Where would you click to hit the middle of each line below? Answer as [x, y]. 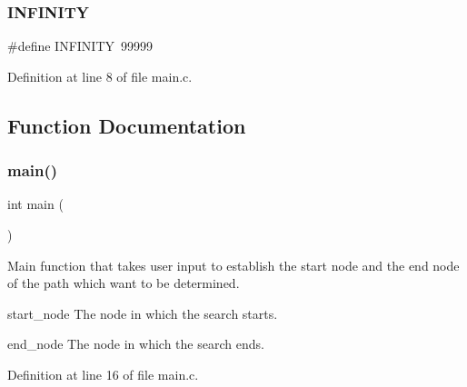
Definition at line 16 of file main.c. [103, 374]
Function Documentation [127, 125]
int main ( [35, 204]
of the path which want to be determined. [124, 283]
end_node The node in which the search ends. [136, 344]
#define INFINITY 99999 [80, 46]
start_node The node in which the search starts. [143, 313]
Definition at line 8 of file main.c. [100, 76]
